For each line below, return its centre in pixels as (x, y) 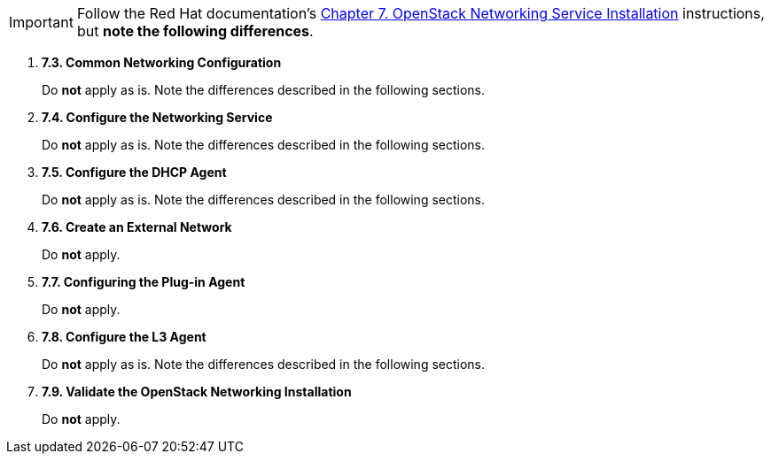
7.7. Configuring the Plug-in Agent (144, 282)
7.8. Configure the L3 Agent (124, 337)
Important (41, 22)
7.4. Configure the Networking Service (157, 117)
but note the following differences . (195, 31)
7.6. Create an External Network (137, 227)
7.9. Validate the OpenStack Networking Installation (197, 392)
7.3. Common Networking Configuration (162, 62)
